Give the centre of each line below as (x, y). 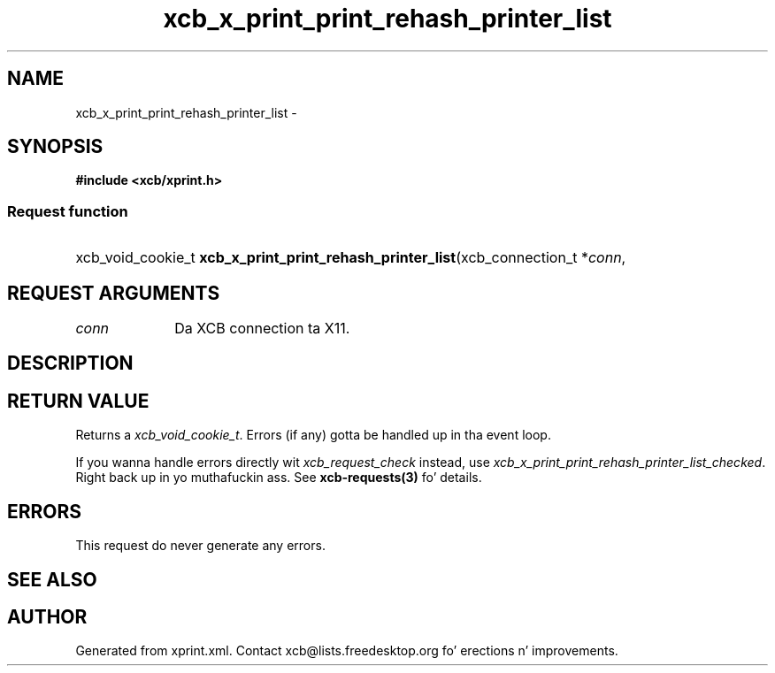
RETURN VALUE (78, 401)
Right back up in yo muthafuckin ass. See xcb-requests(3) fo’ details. (279, 478)
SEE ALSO (52, 579)
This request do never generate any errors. (200, 546)
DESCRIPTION (70, 363)
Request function (68, 211)
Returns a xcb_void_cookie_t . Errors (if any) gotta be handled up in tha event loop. (313, 435)
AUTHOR (47, 616)
